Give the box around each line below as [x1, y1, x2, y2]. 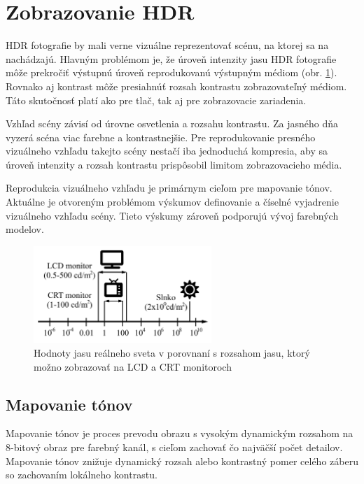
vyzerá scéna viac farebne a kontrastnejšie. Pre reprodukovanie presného [6, 129, 316, 144]
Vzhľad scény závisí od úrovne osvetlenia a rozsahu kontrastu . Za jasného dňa [6, 116, 339, 131]
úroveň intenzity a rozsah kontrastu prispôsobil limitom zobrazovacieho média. [6, 157, 342, 171]
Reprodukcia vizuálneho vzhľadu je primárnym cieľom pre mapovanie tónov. [6, 180, 332, 195]
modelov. [6, 222, 44, 236]
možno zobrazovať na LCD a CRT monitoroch [34, 359, 232, 373]
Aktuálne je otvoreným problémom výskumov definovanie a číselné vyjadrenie [6, 194, 339, 209]
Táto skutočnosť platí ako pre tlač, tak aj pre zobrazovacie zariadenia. [6, 92, 307, 107]
